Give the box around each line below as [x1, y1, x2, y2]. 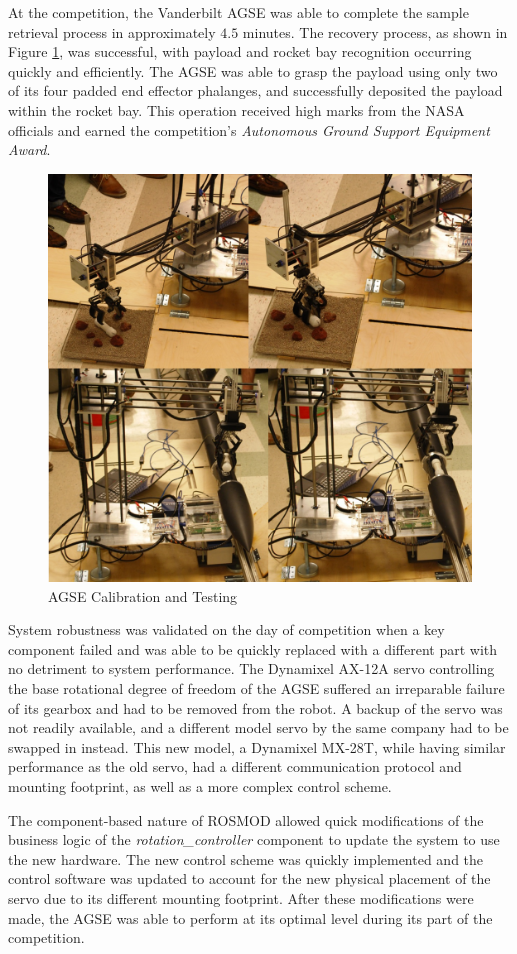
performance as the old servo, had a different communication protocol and [8, 756, 462, 777]
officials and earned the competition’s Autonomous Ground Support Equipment [8, 119, 490, 140]
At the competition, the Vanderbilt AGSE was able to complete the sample [8, 2, 469, 22]
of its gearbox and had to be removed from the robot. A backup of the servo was [8, 697, 503, 718]
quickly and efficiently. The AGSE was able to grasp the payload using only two [8, 60, 498, 81]
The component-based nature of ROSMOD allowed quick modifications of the [8, 809, 484, 830]
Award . [8, 139, 51, 160]
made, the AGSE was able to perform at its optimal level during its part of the [8, 907, 493, 928]
